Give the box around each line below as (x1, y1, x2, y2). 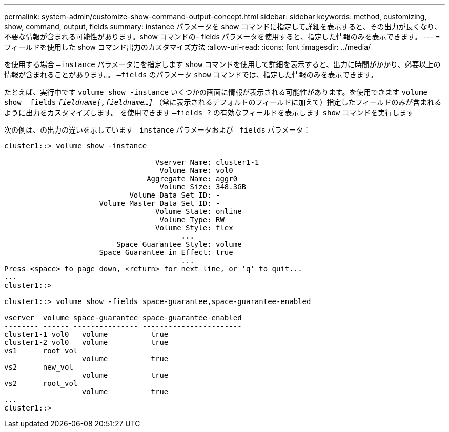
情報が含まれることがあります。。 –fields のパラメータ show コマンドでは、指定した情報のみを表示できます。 (4, 70, 378, 79)
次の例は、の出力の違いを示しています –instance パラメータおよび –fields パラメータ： (4, 125, 311, 134)
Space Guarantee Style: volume (116, 240, 242, 248)
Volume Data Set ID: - (129, 191, 220, 199)
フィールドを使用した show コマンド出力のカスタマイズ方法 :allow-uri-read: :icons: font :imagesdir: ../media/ (4, 42, 371, 51)
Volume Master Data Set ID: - (99, 199, 220, 207)
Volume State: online (155, 207, 242, 215)
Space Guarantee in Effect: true (99, 248, 233, 256)
